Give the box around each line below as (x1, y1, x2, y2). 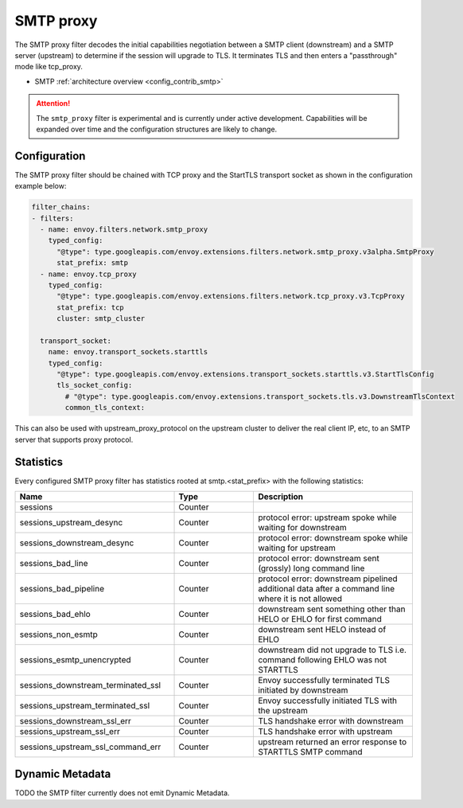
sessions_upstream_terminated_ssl (19, 700, 150, 711)
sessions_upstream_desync (19, 517, 123, 528)
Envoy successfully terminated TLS (258, 674, 390, 685)
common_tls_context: (64, 403, 146, 412)
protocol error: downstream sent (258, 552, 379, 564)
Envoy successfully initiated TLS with (258, 695, 398, 706)
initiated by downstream (258, 685, 348, 696)
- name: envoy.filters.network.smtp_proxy (40, 224, 208, 234)
